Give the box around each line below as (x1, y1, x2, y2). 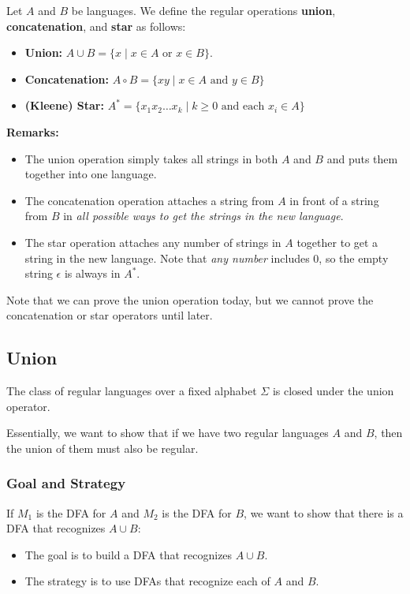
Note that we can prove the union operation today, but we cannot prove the (6, 291, 374, 308)
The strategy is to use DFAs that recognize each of (24, 573, 270, 589)
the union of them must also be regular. (6, 439, 199, 456)
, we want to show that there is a (244, 504, 404, 521)
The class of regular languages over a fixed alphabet (6, 383, 257, 399)
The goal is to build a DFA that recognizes (24, 546, 233, 562)
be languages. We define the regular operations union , (71, 2, 336, 18)
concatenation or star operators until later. (6, 307, 213, 323)
